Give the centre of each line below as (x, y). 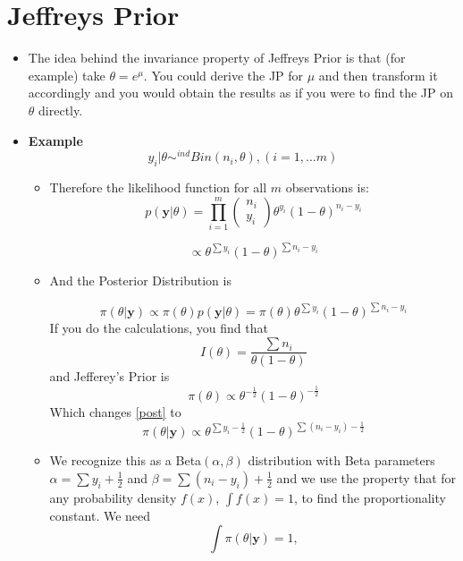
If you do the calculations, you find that (159, 328)
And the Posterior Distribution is (140, 280)
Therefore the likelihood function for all (158, 187)
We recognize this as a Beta (126, 460)
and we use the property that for (366, 477)
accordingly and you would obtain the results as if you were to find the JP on (240, 93)
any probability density (113, 497)
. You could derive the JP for (223, 75)
